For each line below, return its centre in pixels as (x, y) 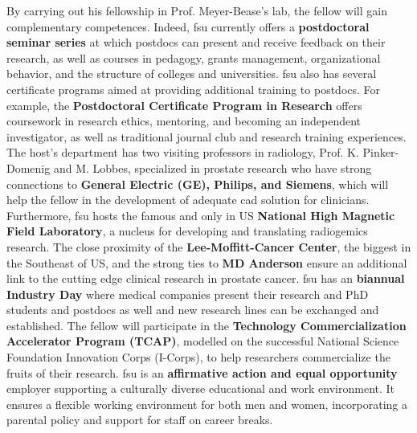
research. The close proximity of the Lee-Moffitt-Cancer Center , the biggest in (209, 246)
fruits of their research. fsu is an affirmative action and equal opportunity (202, 372)
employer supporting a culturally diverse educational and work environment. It (201, 388)
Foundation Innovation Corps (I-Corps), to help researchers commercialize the (198, 357)
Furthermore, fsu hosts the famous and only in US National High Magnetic (201, 215)
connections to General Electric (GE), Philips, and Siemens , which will (198, 184)
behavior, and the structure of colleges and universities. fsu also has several (192, 74)
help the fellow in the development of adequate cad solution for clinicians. (188, 200)
